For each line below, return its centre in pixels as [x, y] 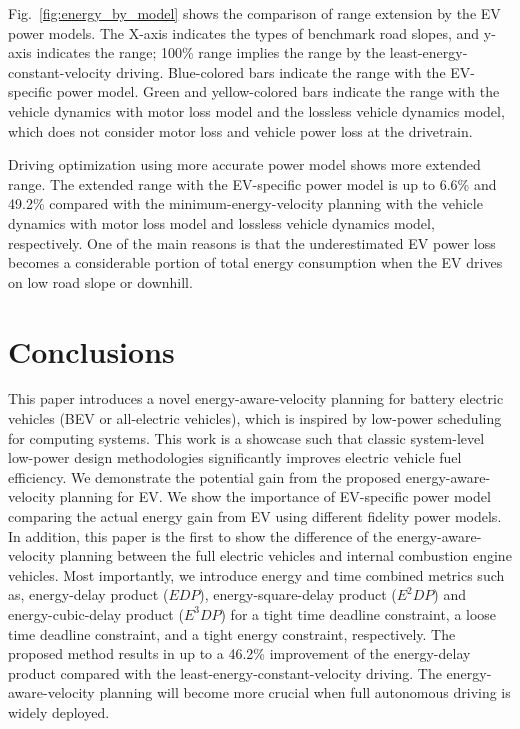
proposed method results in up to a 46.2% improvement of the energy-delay [239, 653]
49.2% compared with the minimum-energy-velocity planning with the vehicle [245, 203]
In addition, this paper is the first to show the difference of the [200, 535]
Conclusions [91, 350]
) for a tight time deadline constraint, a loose [358, 613]
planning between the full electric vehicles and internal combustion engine [285, 555]
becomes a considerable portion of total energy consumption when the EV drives [255, 262]
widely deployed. [59, 711]
